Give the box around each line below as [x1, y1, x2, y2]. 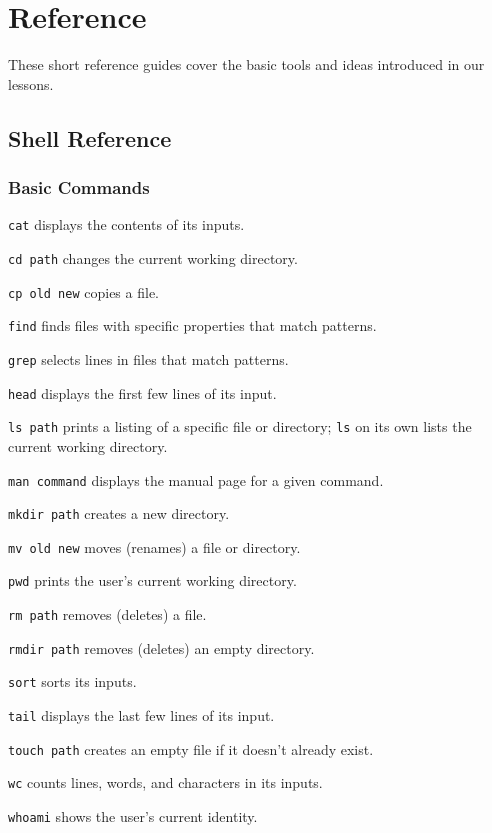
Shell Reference [8, 122, 172, 153]
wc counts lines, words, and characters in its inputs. [8, 772, 323, 793]
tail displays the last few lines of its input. [8, 705, 275, 726]
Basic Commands [8, 175, 150, 200]
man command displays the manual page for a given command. [8, 469, 384, 490]
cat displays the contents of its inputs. [8, 214, 245, 235]
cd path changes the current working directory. [8, 247, 298, 268]
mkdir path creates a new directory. [8, 503, 230, 524]
